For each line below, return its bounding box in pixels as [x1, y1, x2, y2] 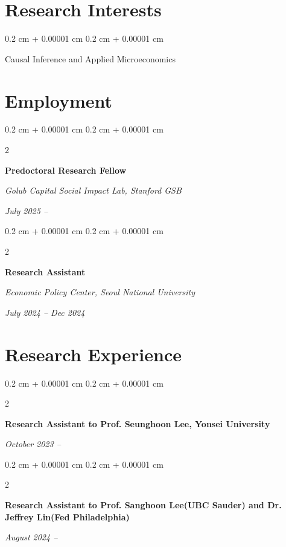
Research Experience [5, 341, 182, 366]
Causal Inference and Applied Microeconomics [5, 52, 176, 65]
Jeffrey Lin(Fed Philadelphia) [5, 510, 130, 523]
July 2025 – [5, 204, 48, 217]
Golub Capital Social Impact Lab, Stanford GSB [5, 184, 182, 197]
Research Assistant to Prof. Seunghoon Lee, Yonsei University [5, 417, 270, 430]
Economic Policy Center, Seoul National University [5, 286, 195, 298]
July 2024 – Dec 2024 [5, 306, 85, 318]
